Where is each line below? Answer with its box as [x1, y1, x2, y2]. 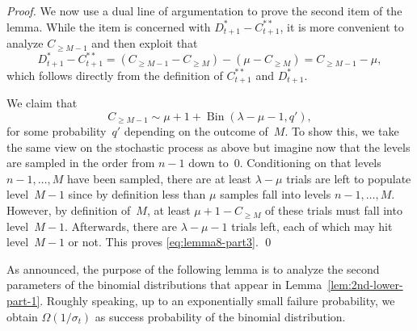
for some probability [6, 123, 107, 140]
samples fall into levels [220, 186, 331, 203]
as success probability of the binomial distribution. [95, 308, 346, 325]
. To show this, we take [284, 123, 399, 140]
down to [188, 154, 229, 171]
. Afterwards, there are [64, 217, 177, 234]
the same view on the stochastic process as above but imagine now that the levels [6, 138, 411, 155]
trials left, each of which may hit [231, 217, 393, 234]
